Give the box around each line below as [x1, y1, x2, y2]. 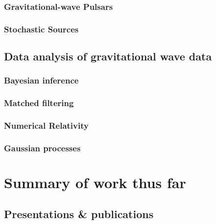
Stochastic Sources [4, 23, 79, 35]
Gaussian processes [4, 141, 81, 154]
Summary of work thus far [4, 172, 186, 193]
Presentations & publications [4, 206, 154, 221]
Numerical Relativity [4, 119, 89, 132]
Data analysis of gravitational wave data [4, 49, 212, 64]
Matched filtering [4, 97, 74, 109]
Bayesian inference [4, 74, 79, 86]
